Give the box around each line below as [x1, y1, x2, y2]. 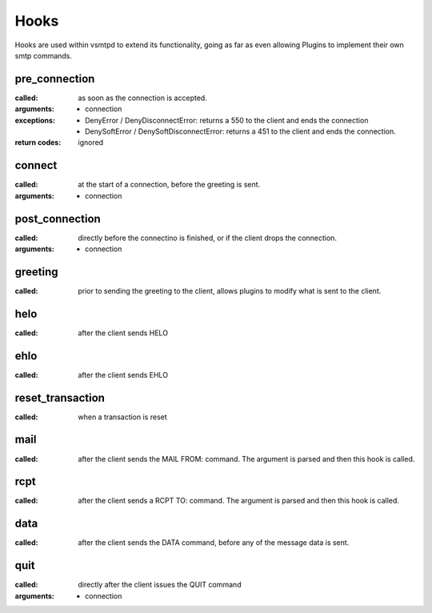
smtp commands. [14, 50, 72, 60]
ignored [78, 138, 104, 147]
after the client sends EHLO [78, 370, 168, 379]
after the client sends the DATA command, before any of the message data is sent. [78, 538, 350, 547]
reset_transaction [14, 391, 106, 404]
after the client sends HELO [78, 328, 168, 338]
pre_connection [14, 72, 95, 86]
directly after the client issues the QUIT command [78, 580, 242, 590]
